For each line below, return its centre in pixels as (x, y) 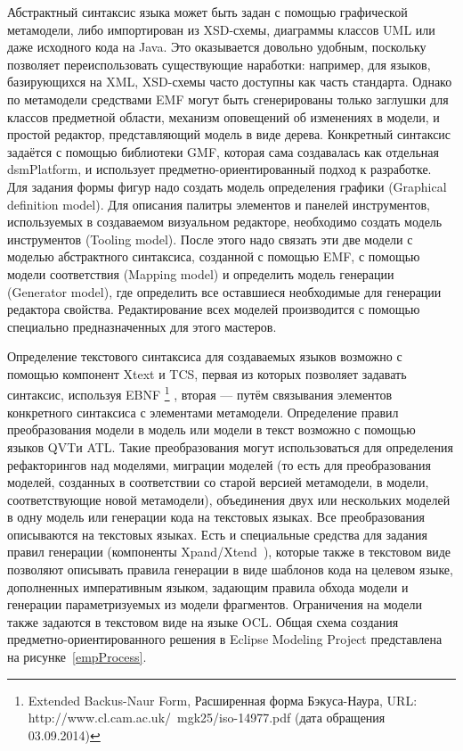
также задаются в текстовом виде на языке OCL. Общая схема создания (203, 621)
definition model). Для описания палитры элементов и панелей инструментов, (219, 204)
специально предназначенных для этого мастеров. (142, 326)
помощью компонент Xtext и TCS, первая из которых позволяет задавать (207, 373)
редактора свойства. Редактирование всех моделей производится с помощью (214, 309)
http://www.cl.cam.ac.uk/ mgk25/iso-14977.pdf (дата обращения (207, 718)
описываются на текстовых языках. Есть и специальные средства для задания (218, 534)
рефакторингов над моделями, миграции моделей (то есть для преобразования (219, 464)
